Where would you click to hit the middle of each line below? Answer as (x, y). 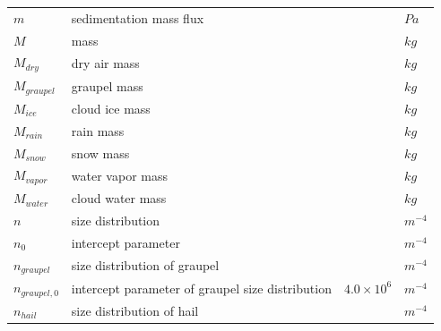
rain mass (98, 130)
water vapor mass (119, 175)
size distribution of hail (135, 311)
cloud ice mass (111, 108)
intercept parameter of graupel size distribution (201, 288)
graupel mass (107, 85)
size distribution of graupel (145, 265)
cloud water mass (119, 198)
